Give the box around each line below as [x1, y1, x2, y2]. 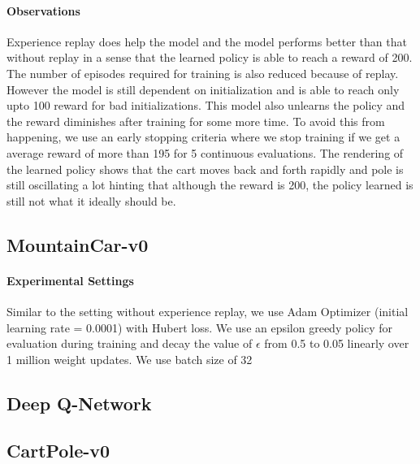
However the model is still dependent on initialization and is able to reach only [6, 80, 400, 98]
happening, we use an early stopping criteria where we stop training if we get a [6, 128, 401, 145]
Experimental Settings [6, 271, 134, 288]
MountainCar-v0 [6, 232, 149, 257]
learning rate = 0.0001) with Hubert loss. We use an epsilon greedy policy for [6, 319, 392, 336]
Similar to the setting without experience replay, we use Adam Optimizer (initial [6, 302, 409, 319]
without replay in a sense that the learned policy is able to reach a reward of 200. [6, 49, 413, 66]
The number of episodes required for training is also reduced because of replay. [6, 64, 399, 81]
